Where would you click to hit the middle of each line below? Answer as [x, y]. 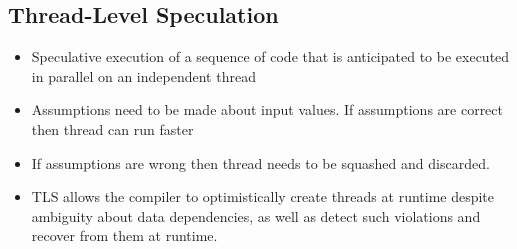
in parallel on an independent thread [143, 75]
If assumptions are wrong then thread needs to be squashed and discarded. [260, 162]
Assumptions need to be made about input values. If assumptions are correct [267, 109]
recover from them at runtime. [124, 235]
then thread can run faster [112, 128]
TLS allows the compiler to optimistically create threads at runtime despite [263, 196]
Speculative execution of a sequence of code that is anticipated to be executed [270, 56]
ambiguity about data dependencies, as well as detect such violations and [256, 215]
